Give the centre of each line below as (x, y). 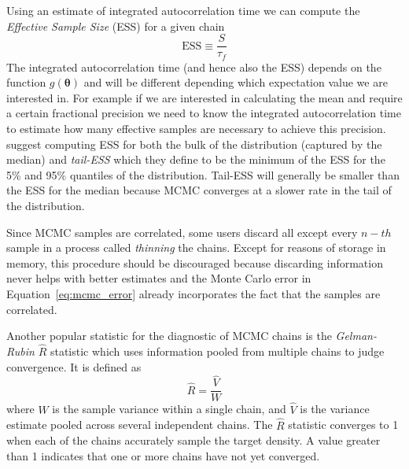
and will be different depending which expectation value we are (236, 82)
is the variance (335, 409)
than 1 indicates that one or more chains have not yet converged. (163, 455)
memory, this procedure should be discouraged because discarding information (195, 262)
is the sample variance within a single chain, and (169, 409)
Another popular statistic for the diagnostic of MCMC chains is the (169, 336)
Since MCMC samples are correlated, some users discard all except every (182, 232)
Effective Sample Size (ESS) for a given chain (116, 26)
